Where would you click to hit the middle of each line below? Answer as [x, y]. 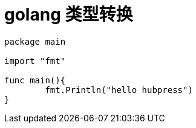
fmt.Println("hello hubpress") [119, 90]
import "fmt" [35, 61]
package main [35, 41]
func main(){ [35, 80]
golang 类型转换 [69, 14]
